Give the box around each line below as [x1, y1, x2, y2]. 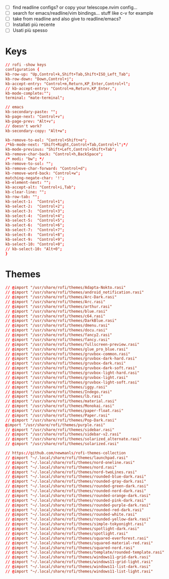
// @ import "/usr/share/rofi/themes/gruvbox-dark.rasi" [5, 361, 126, 366]
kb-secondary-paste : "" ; [5, 109, 58, 115]
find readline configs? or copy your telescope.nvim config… [12, 5, 138, 10]
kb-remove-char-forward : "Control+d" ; [5, 166, 87, 171]
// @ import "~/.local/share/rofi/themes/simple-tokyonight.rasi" [5, 521, 146, 527]
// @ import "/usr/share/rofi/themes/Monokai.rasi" [5, 403, 115, 409]
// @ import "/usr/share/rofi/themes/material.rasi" [5, 399, 117, 404]
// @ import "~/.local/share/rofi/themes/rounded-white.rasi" [5, 512, 138, 517]
